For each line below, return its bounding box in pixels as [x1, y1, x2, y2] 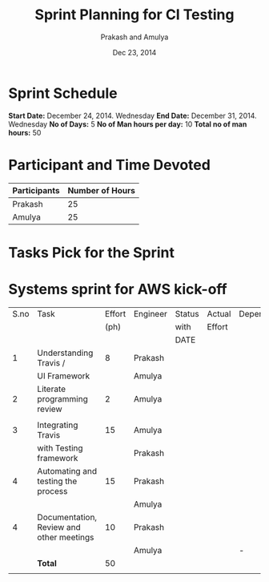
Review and [37, 521, 82, 532]
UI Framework [37, 370, 90, 382]
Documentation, [37, 511, 98, 523]
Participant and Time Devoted [8, 156, 211, 174]
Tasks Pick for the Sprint [8, 243, 175, 261]
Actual [207, 308, 231, 319]
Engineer [133, 308, 168, 319]
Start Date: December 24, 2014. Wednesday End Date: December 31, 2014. [8, 111, 258, 120]
